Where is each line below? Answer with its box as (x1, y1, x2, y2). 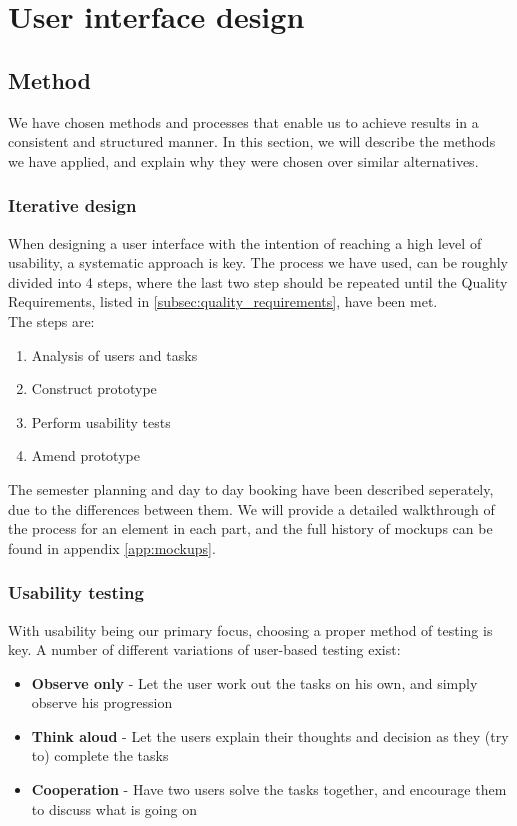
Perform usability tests (31, 411, 171, 432)
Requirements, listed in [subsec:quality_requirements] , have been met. (8, 291, 438, 312)
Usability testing (8, 580, 144, 605)
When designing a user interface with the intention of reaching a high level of (8, 232, 482, 253)
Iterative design (8, 193, 137, 218)
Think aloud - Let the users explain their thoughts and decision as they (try (31, 725, 509, 746)
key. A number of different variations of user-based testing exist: (8, 639, 401, 660)
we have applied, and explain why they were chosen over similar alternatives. (8, 150, 479, 171)
